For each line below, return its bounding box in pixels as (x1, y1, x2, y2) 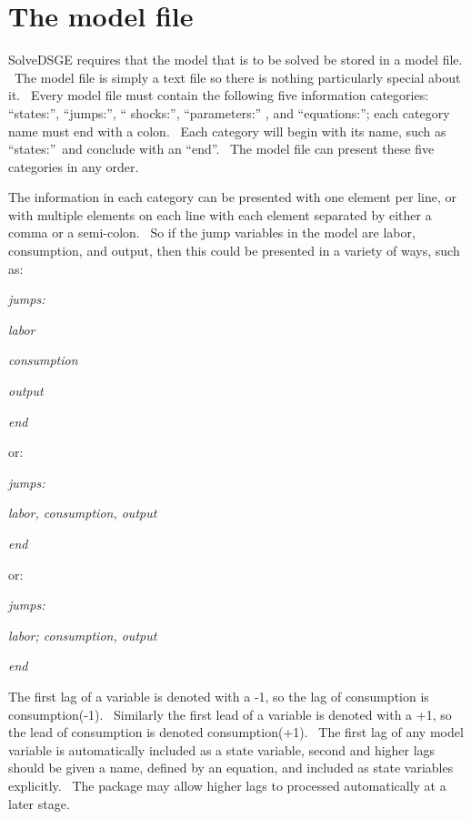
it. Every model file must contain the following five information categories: (8, 86, 429, 105)
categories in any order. (8, 157, 139, 176)
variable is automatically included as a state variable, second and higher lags (8, 740, 436, 759)
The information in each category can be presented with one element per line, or (8, 187, 456, 207)
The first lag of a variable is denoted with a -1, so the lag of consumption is (8, 686, 429, 705)
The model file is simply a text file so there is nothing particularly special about (14, 67, 461, 86)
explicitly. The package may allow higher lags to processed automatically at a (8, 775, 446, 794)
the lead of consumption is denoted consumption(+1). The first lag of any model (8, 723, 464, 742)
